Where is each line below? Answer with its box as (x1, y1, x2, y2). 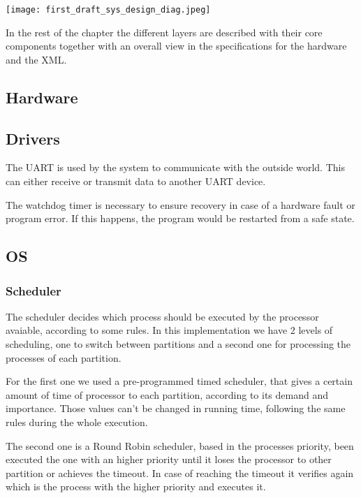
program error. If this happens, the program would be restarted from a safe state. (6, 211, 355, 226)
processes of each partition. (6, 350, 121, 365)
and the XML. (6, 52, 67, 66)
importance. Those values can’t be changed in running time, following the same (6, 401, 346, 416)
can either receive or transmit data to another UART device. (6, 174, 266, 189)
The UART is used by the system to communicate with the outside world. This (6, 160, 345, 175)
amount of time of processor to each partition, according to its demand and (6, 387, 328, 402)
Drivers (6, 127, 60, 149)
